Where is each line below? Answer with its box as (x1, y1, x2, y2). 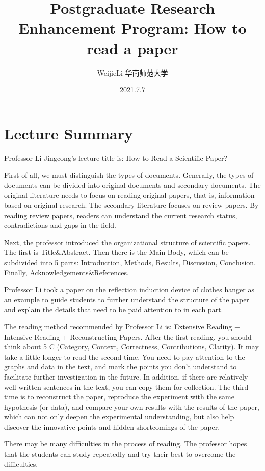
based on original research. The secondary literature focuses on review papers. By (4, 200, 259, 210)
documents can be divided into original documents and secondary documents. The (4, 179, 261, 190)
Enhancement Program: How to (18, 17, 247, 38)
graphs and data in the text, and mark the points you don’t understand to (4, 361, 237, 372)
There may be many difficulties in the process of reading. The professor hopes (4, 438, 247, 449)
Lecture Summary (4, 123, 133, 144)
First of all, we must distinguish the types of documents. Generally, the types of (4, 170, 254, 180)
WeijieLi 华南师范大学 (97, 67, 168, 78)
